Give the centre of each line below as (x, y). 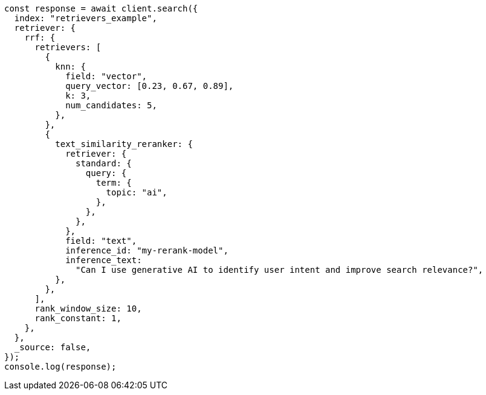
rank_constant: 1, (78, 318)
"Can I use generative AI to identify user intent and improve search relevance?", (280, 270)
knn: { (70, 67)
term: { (114, 183)
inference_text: (104, 260)
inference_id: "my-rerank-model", (147, 250)
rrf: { (40, 38)
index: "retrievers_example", (86, 18)
